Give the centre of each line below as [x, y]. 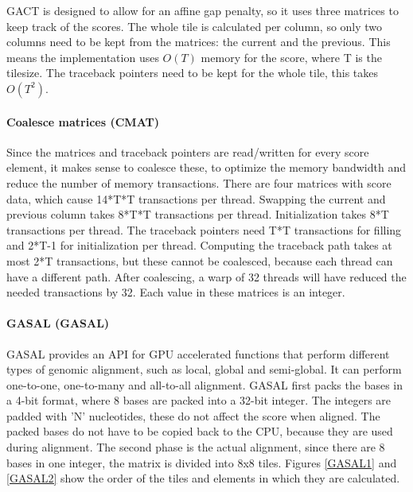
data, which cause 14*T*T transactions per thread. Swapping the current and [196, 198]
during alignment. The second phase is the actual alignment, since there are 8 [196, 447]
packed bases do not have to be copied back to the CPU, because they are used [200, 431]
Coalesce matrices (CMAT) [83, 121]
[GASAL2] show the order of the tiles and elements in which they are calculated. [203, 478]
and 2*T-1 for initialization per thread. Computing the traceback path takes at [199, 245]
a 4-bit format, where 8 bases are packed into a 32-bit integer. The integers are [199, 400]
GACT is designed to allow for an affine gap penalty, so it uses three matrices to [203, 10]
